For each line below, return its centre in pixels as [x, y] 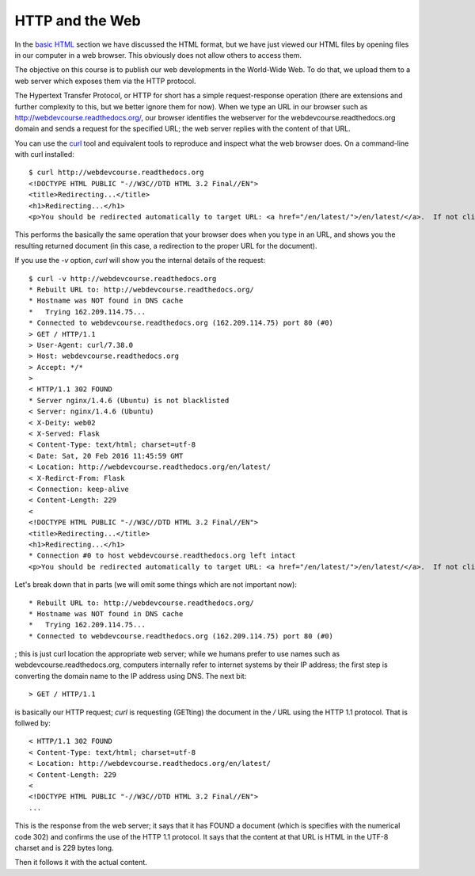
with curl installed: [44, 154]
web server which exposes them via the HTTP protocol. [105, 81]
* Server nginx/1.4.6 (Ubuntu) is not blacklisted [129, 400]
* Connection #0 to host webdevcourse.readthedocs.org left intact [162, 556]
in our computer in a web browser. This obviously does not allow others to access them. [158, 55]
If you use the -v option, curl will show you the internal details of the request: [140, 261]
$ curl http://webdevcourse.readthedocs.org [117, 173]
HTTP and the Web [78, 21]
